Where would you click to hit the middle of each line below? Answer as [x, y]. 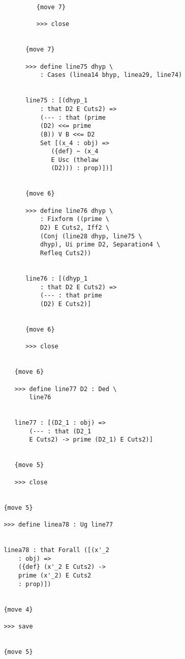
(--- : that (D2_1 [60, 431]
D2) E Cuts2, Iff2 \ [75, 228]
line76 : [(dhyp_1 [57, 279]
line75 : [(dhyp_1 [57, 101]
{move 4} [18, 609]
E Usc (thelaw [75, 160]
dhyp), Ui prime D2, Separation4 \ [100, 245]
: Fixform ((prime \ [75, 219]
